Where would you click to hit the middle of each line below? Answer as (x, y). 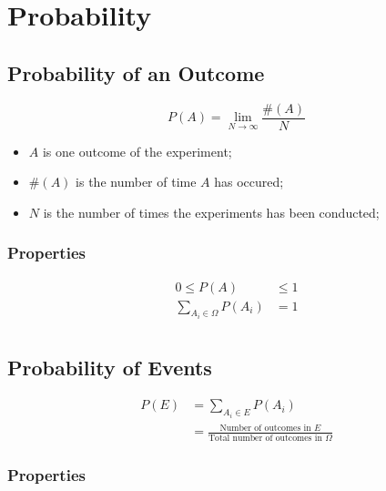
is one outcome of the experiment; (137, 151)
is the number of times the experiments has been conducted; (211, 212)
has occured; (249, 182)
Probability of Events (110, 367)
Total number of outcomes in (265, 438)
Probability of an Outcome (136, 72)
